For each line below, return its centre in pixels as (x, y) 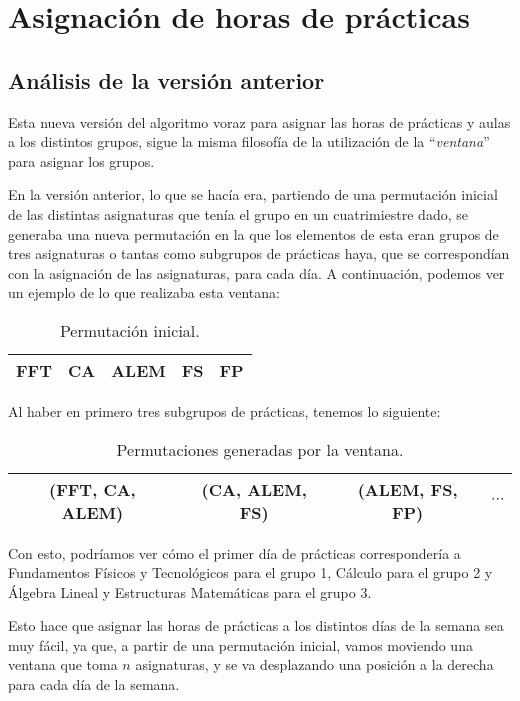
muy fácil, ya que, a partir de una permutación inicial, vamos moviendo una (240, 644)
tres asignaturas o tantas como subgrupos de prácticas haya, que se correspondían (259, 253)
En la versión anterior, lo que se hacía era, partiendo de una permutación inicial (253, 194)
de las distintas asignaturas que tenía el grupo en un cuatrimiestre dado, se (238, 213)
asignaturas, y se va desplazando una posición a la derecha (314, 664)
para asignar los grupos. (81, 160)
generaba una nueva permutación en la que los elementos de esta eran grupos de (253, 233)
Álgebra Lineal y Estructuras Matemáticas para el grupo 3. (190, 591)
